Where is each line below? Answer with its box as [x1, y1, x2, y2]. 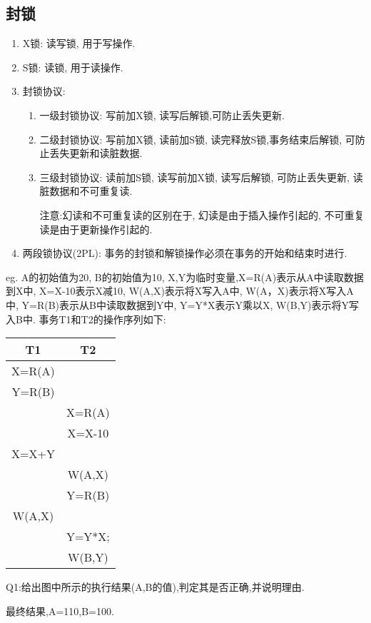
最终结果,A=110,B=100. [6, 603, 114, 618]
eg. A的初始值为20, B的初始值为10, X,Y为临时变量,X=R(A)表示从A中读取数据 [6, 269, 364, 284]
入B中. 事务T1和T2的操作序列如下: [6, 311, 166, 326]
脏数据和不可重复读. [39, 183, 133, 198]
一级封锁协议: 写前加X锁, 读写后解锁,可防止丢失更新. [39, 107, 285, 122]
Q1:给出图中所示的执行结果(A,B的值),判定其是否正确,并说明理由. [6, 579, 305, 594]
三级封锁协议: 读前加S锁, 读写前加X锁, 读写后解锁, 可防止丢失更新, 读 [39, 169, 363, 184]
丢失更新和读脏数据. [49, 146, 143, 161]
